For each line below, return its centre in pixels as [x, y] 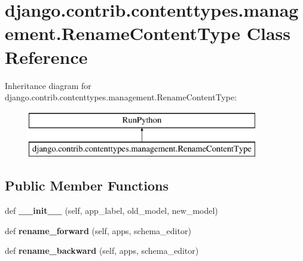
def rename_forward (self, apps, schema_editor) [98, 230]
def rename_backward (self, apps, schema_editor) [102, 251]
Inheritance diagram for [48, 85]
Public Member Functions [87, 185]
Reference [46, 56]
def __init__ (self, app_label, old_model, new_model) [111, 211]
